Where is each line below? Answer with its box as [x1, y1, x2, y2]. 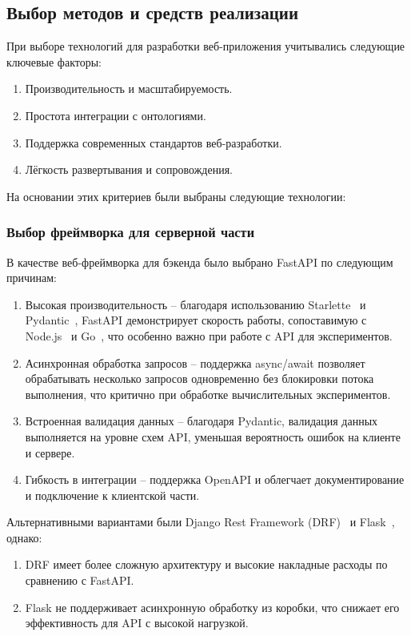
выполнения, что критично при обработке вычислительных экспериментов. [25, 385, 391, 402]
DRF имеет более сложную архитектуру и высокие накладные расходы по [25, 556, 388, 573]
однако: [6, 529, 42, 545]
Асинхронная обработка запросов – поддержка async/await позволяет [25, 354, 365, 371]
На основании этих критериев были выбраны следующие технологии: [6, 187, 346, 204]
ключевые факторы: [6, 53, 102, 70]
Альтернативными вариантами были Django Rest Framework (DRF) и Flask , [6, 513, 395, 530]
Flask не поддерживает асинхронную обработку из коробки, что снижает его [25, 598, 400, 615]
